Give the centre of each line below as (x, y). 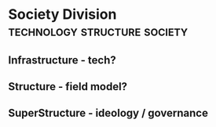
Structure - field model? (68, 87)
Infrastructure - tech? (62, 60)
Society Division (62, 15)
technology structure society (98, 31)
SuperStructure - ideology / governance (108, 113)
